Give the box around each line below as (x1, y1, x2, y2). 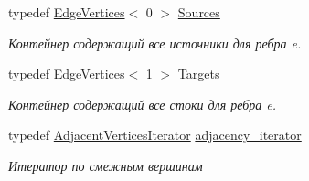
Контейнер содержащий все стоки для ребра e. (8, 94, 276, 113)
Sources (177, 3, 220, 21)
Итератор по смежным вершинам (8, 155, 203, 175)
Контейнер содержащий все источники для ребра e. (8, 33, 302, 52)
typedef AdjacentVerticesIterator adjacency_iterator (8, 125, 302, 144)
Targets (177, 64, 220, 83)
